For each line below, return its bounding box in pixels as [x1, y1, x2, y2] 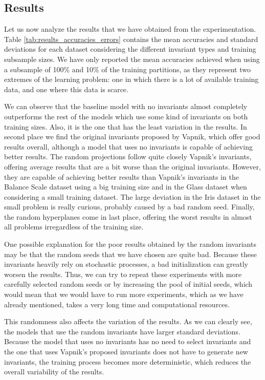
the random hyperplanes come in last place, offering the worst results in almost [4, 211, 252, 222]
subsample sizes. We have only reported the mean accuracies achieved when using [4, 53, 260, 64]
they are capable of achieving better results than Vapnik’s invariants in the [4, 171, 239, 182]
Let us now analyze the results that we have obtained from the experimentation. [4, 24, 256, 34]
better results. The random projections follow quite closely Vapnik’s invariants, [4, 151, 252, 162]
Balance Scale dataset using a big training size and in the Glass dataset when [4, 181, 247, 192]
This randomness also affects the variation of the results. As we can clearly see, [4, 316, 252, 327]
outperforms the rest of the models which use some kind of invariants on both [4, 111, 248, 121]
